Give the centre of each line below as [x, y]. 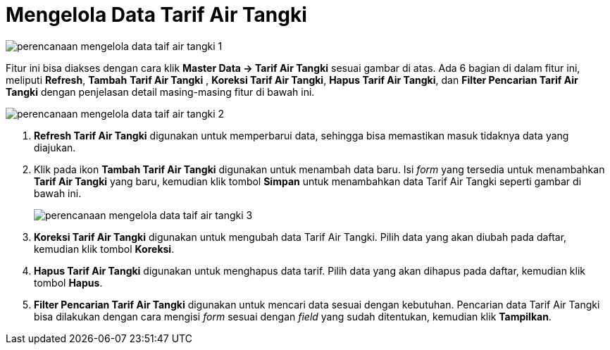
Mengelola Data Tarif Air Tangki [156, 15]
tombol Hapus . [68, 282]
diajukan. [55, 147]
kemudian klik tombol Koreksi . [104, 249]
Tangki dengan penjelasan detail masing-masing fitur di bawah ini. [160, 92]
